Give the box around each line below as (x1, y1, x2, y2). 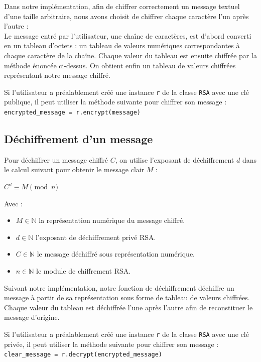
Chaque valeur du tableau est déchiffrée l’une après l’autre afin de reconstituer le (4, 302, 253, 312)
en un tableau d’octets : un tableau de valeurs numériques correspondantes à (4, 40, 240, 51)
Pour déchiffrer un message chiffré (4, 154, 108, 165)
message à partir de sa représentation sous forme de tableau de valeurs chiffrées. (4, 292, 250, 303)
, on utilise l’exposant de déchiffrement (115, 154, 234, 165)
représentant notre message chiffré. (4, 70, 110, 80)
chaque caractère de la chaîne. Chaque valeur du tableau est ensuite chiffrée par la (4, 50, 257, 60)
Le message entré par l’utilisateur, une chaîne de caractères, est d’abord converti (4, 30, 251, 41)
